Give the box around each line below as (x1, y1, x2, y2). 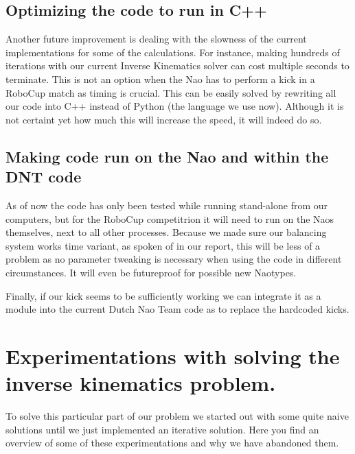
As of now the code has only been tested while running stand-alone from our (5, 198, 328, 212)
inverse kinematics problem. (5, 369, 276, 397)
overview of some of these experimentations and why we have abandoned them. (5, 435, 339, 450)
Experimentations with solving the (5, 342, 340, 370)
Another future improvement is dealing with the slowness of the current (5, 32, 307, 46)
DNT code (5, 166, 82, 187)
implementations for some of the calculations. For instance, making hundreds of (5, 45, 340, 59)
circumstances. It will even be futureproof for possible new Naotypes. (5, 265, 297, 279)
